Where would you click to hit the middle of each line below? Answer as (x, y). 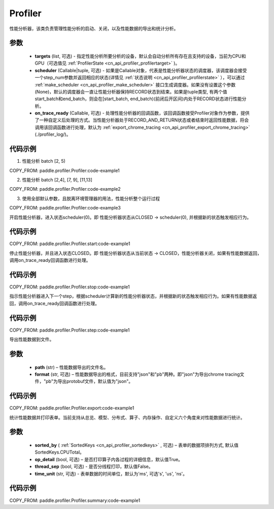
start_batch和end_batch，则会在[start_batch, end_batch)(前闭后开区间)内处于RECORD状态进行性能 (138, 99)
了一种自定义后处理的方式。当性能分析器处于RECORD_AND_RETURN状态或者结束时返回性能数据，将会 (142, 120)
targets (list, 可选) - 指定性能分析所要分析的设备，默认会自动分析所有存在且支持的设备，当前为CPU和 (140, 56)
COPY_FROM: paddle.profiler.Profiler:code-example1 (65, 170)
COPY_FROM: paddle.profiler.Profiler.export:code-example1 (72, 408)
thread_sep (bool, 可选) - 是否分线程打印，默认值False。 (94, 467)
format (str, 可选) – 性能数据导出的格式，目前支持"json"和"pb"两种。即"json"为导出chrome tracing (138, 374)
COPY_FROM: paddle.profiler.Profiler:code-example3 (65, 208)
